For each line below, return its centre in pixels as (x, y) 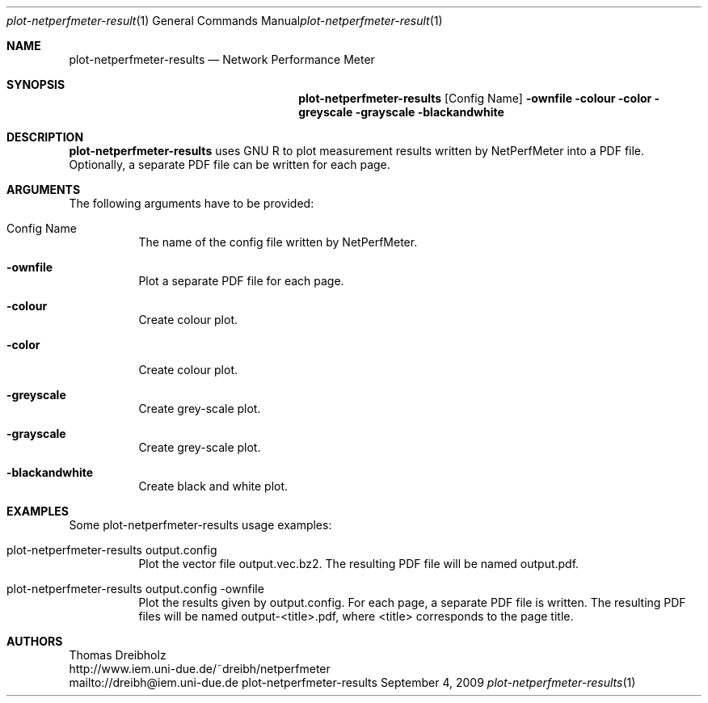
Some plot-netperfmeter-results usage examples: (200, 525)
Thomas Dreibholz (118, 655)
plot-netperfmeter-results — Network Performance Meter (222, 59)
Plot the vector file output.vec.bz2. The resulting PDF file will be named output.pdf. (359, 564)
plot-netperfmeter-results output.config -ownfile (135, 589)
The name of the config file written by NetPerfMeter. (278, 242)
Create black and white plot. (213, 486)
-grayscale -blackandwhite (430, 112)
